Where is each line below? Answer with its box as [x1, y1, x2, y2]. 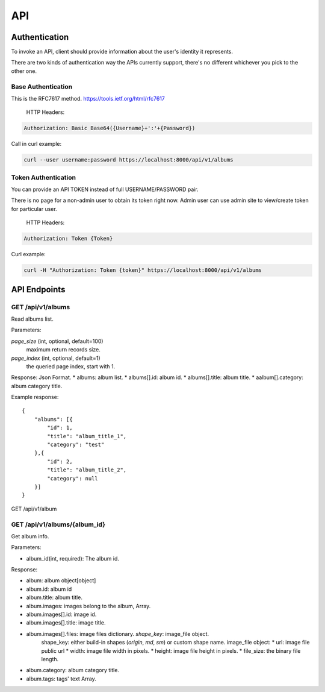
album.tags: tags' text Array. [26, 675, 96, 682]
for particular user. [11, 205, 57, 212]
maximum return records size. [26, 346, 101, 353]
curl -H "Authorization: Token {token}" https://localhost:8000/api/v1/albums [23, 267, 262, 274]
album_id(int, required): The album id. [26, 555, 120, 562]
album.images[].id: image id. [26, 611, 97, 618]
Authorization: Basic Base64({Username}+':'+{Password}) [23, 125, 196, 132]
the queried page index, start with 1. [26, 362, 116, 370]
